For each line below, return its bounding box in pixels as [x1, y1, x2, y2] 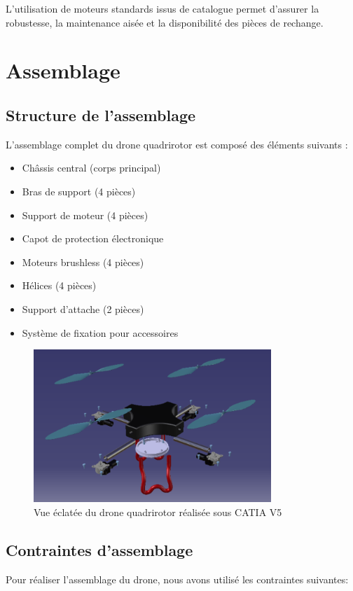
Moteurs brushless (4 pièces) [22, 254, 144, 269]
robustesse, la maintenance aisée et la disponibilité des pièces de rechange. [6, 15, 324, 29]
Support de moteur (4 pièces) [22, 207, 148, 222]
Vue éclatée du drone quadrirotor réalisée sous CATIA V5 [34, 505, 282, 520]
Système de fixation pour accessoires [22, 325, 179, 340]
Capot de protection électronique [22, 231, 164, 246]
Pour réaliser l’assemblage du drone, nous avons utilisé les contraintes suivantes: [6, 571, 349, 586]
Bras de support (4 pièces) [22, 183, 136, 198]
